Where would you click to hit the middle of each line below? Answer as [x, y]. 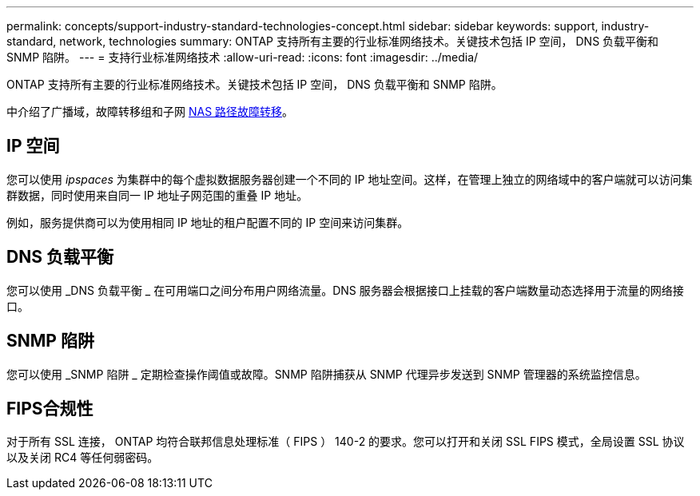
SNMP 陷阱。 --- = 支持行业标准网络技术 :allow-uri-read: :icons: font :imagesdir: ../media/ [243, 57]
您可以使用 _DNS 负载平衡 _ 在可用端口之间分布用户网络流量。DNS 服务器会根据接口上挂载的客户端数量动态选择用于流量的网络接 [345, 290]
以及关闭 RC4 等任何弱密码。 [83, 458]
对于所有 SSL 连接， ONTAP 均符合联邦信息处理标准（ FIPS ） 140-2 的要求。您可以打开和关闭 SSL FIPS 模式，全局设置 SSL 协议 [346, 442]
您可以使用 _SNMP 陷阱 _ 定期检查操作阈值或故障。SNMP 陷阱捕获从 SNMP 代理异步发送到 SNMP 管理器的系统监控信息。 [326, 374]
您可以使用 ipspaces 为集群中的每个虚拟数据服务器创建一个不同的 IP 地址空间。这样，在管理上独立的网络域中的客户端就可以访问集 [350, 179]
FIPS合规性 [50, 408]
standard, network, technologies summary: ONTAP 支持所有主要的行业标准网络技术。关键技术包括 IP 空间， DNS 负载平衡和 [333, 41]
